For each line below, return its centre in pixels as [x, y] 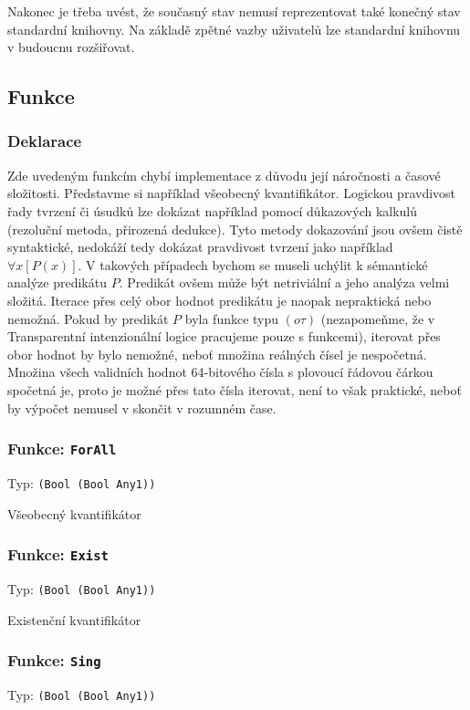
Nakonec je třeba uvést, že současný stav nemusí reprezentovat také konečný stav [234, 11]
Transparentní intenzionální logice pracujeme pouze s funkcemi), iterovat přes [224, 336]
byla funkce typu [232, 318]
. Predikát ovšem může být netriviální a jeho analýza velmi [284, 282]
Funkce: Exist [58, 554]
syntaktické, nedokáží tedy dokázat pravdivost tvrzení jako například [200, 247]
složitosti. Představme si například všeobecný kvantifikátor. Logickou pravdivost [232, 193]
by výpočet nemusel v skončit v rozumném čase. [142, 407]
